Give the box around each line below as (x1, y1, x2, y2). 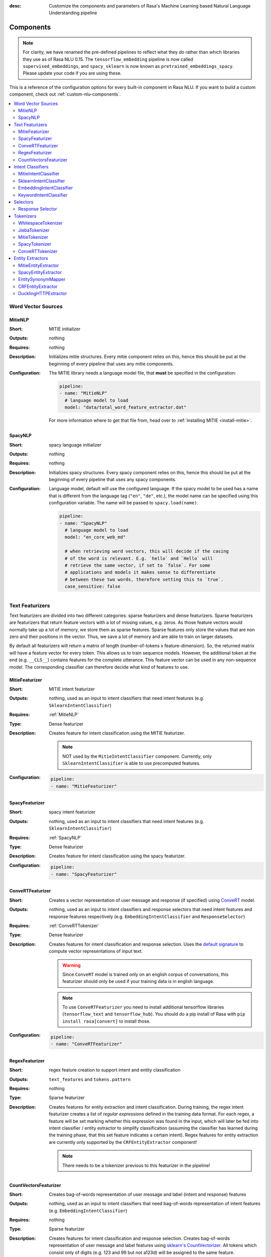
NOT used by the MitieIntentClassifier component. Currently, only (62, 753, 212, 759)
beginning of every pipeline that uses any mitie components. (49, 361, 174, 367)
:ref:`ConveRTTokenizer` (49, 923, 100, 929)
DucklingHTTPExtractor (18, 291, 67, 297)
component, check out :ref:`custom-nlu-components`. (9, 91, 121, 98)
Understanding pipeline (49, 10, 97, 16)
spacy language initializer (49, 441, 102, 447)
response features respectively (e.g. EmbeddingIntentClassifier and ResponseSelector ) (49, 913, 245, 920)
